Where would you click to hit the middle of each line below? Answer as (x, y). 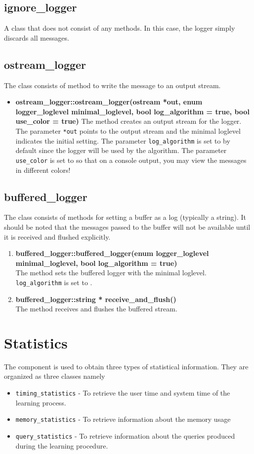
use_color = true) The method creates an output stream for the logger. (128, 121)
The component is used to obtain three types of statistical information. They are (126, 366)
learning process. (41, 402)
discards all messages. (37, 37)
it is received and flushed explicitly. (57, 236)
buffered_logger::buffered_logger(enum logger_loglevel (112, 253)
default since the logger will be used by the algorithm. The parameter (121, 150)
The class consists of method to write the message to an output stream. (112, 85)
